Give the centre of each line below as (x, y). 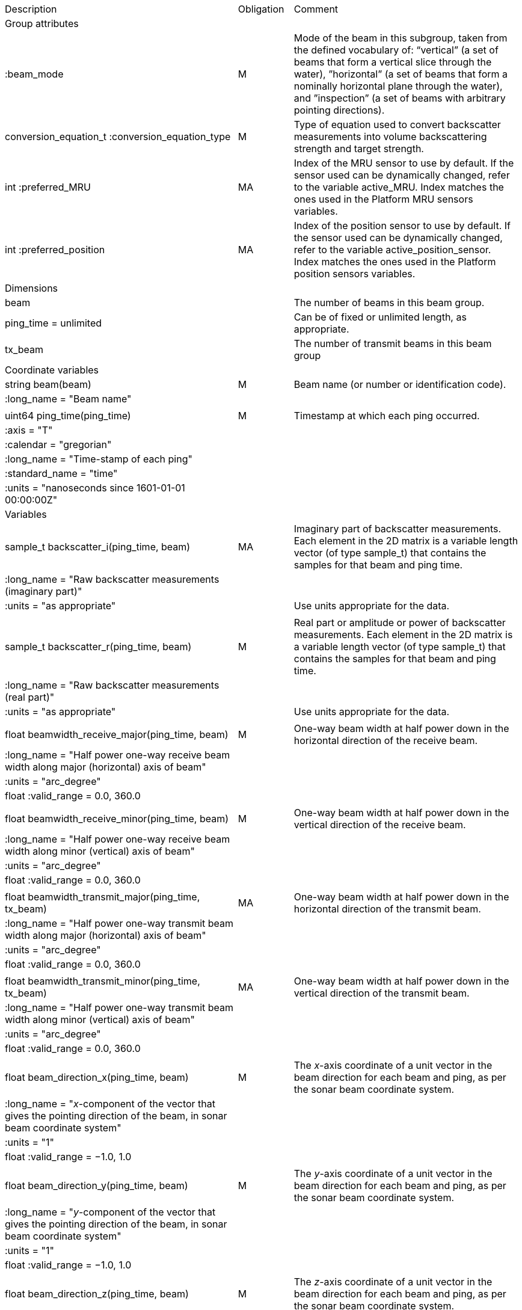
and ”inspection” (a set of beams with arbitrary (400, 98)
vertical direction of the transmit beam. (382, 993)
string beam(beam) (48, 384)
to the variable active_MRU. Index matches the (399, 187)
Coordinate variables (52, 370)
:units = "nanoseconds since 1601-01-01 (95, 488)
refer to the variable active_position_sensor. (392, 250)
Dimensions (32, 288)
